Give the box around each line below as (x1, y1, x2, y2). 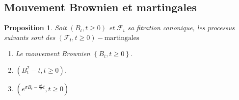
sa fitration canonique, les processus (128, 22, 235, 33)
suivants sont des (4, 32, 55, 42)
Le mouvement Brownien (15, 48, 90, 59)
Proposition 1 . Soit (4, 22, 67, 33)
